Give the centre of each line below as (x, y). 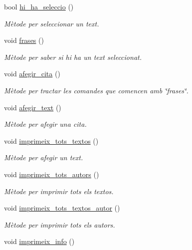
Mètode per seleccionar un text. (52, 23)
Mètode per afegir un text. (44, 157)
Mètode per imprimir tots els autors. (60, 224)
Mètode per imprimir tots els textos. (59, 191)
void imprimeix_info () (39, 241)
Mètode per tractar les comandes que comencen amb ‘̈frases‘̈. (96, 90)
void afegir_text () (33, 107)
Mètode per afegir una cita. (45, 124)
